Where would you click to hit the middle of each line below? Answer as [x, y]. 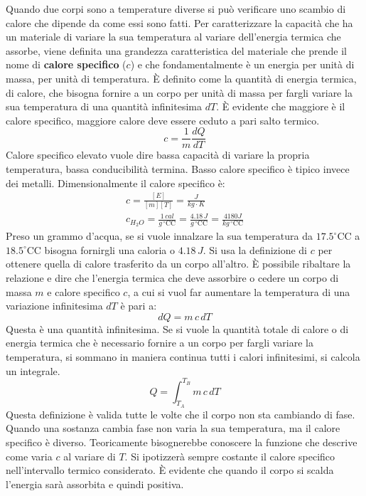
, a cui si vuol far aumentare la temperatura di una [239, 291]
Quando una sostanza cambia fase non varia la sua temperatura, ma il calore [173, 428]
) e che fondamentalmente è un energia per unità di [242, 64]
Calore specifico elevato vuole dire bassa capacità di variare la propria [158, 155]
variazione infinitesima [54, 306]
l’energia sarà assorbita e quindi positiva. [95, 484]
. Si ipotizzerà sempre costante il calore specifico [230, 456]
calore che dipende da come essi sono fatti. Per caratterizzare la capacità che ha [179, 22]
